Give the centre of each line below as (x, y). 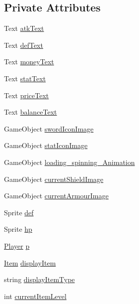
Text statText (25, 78)
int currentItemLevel (35, 296)
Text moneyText (29, 62)
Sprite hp (18, 229)
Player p (17, 245)
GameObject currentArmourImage (56, 196)
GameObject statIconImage (46, 145)
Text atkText (24, 28)
